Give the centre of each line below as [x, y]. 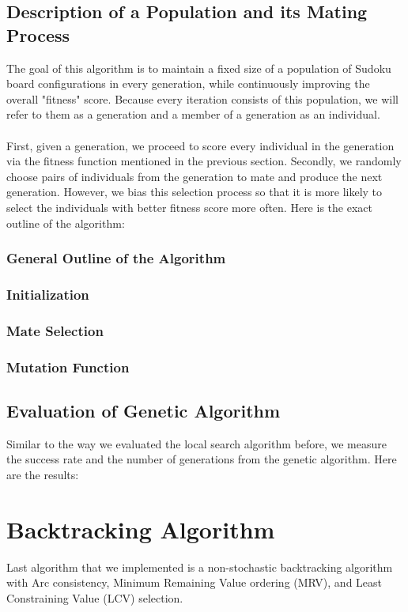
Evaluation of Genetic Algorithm [144, 410]
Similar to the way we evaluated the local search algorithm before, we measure [196, 443]
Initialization [48, 294]
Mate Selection [55, 330]
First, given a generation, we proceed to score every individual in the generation [200, 145]
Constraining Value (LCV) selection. [95, 597]
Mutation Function [68, 366]
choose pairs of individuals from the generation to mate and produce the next [195, 176]
